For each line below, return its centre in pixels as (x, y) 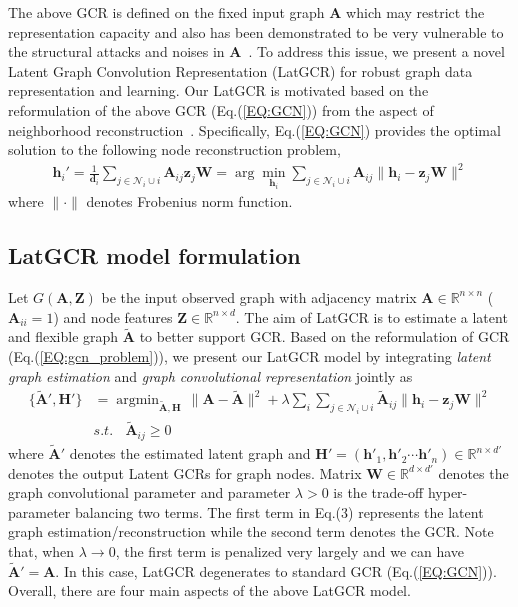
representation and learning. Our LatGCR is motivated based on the (218, 90)
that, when (41, 551)
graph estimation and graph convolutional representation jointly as (210, 375)
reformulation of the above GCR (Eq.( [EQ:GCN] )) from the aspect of (221, 109)
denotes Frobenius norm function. (189, 201)
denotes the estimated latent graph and (190, 453)
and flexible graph (63, 336)
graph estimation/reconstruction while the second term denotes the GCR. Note (251, 531)
